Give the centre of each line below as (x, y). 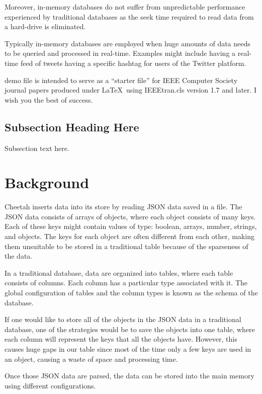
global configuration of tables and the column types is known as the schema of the (131, 293)
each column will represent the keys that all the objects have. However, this (121, 339)
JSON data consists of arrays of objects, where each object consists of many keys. (130, 216)
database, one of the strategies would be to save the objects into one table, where (130, 329)
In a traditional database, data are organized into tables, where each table (119, 272)
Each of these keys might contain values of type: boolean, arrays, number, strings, (131, 226)
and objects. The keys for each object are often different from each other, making (129, 236)
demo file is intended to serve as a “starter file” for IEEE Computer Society (121, 80)
